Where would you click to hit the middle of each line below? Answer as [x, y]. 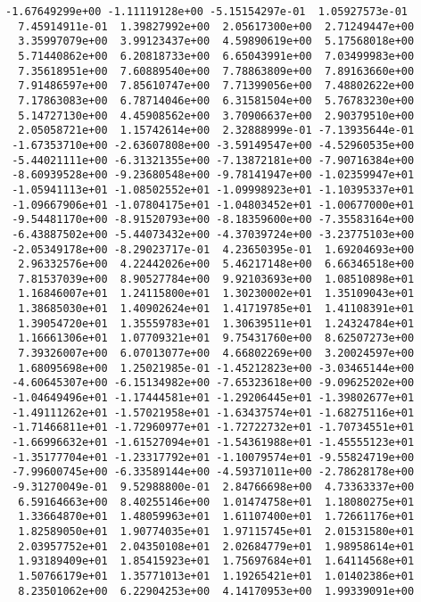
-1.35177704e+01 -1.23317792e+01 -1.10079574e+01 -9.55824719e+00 [213, 457]
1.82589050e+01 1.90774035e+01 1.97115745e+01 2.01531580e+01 [216, 531]
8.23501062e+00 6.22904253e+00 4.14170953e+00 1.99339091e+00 [216, 591]
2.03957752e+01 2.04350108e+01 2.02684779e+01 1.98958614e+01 [216, 546]
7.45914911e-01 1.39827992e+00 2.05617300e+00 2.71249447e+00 [216, 26]
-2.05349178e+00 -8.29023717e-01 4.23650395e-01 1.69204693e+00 [213, 249]
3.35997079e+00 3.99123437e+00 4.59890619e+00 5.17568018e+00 [216, 41]
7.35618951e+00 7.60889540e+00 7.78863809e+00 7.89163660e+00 [216, 71]
